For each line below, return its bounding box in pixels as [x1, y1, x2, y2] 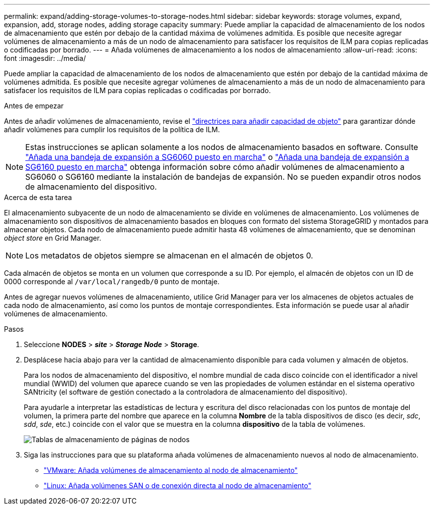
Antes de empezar [4, 102, 64, 110]
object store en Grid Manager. [4, 234, 102, 242]
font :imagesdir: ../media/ [4, 54, 86, 62]
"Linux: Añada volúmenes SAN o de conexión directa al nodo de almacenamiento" [44, 481, 312, 490]
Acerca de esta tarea [4, 193, 72, 202]
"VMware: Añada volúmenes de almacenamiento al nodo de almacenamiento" [44, 466, 298, 474]
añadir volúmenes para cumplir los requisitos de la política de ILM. [4, 125, 220, 134]
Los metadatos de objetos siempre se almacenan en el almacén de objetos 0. [25, 251, 313, 260]
